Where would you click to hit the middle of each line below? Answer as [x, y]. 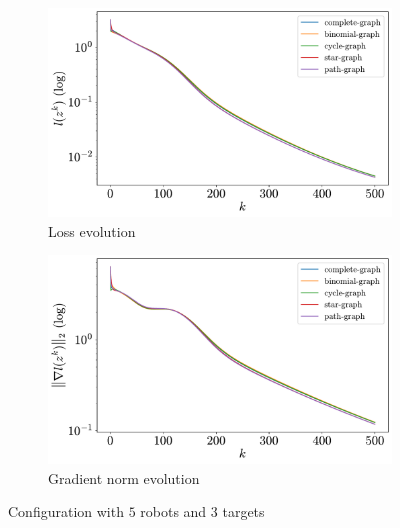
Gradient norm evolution [124, 477]
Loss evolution [92, 230]
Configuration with [66, 511]
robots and [173, 511]
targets [243, 511]
